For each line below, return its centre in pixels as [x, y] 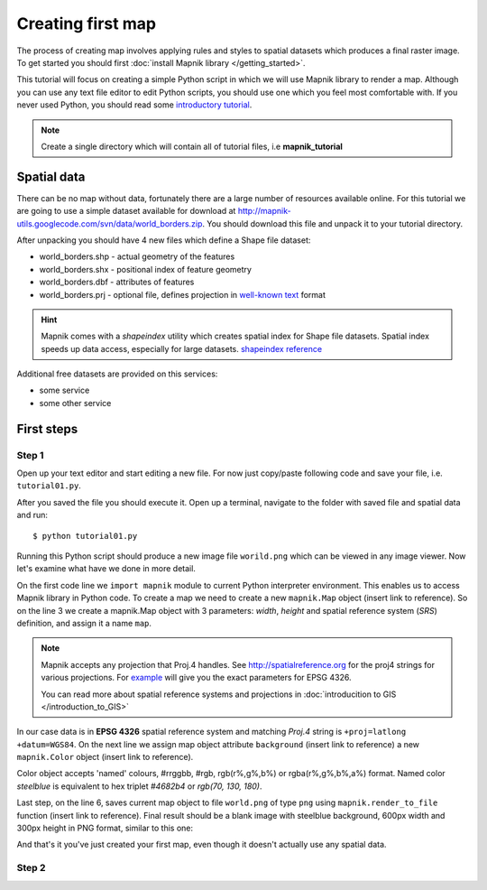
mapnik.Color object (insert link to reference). [105, 757]
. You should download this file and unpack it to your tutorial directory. [333, 223]
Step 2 [31, 868]
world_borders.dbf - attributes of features [117, 282]
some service [64, 390]
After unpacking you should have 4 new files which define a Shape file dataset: [164, 240]
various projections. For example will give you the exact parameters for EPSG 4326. [196, 678]
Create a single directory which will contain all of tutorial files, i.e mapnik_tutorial [192, 146]
